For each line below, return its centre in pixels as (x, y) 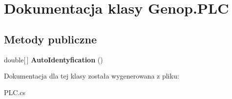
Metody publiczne (50, 39)
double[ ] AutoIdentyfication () (53, 59)
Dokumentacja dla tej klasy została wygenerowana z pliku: (92, 76)
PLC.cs (15, 92)
